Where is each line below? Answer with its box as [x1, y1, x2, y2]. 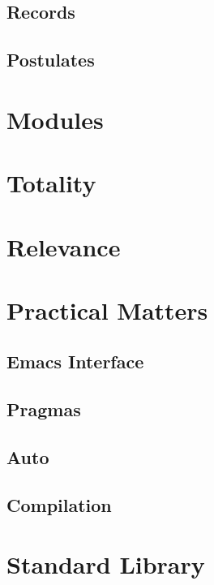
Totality [6, 166, 96, 200]
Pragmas [6, 397, 81, 422]
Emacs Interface [6, 349, 144, 374]
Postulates [6, 47, 95, 72]
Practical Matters [6, 293, 208, 326]
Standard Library [6, 548, 205, 581]
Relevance [6, 230, 121, 263]
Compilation [6, 492, 112, 517]
